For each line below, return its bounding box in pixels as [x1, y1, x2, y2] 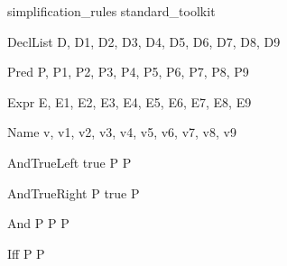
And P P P [7, 214, 69, 233]
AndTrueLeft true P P [7, 152, 132, 171]
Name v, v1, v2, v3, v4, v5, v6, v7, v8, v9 [7, 123, 236, 142]
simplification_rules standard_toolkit [7, 2, 216, 20]
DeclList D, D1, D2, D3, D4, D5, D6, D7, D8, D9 [7, 32, 281, 50]
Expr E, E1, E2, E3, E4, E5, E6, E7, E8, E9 [7, 92, 252, 111]
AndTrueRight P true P [7, 183, 140, 202]
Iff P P [7, 243, 45, 262]
